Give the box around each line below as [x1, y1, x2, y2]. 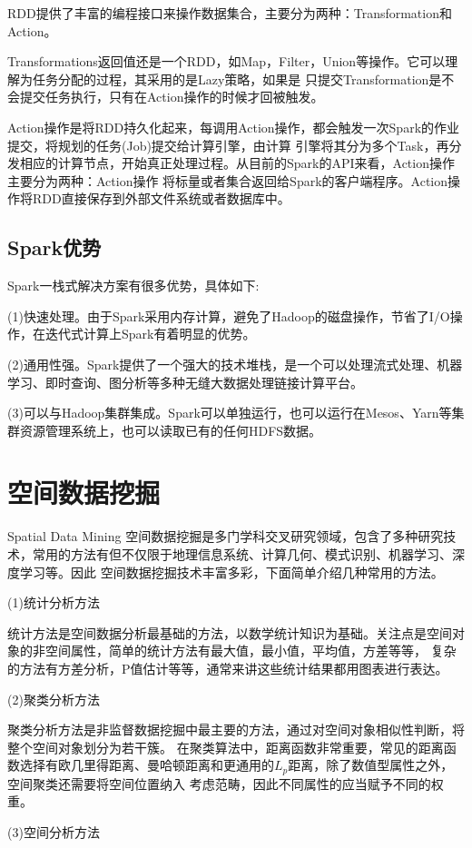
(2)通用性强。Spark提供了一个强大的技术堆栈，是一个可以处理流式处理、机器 [7, 354, 463, 373]
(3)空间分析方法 [7, 823, 100, 841]
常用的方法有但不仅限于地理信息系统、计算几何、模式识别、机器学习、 [32, 545, 452, 564]
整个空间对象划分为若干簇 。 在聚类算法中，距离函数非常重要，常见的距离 [7, 737, 444, 756]
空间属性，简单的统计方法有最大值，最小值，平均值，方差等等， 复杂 [44, 641, 457, 660]
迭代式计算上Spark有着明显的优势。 [44, 324, 256, 343]
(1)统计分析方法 [7, 593, 100, 612]
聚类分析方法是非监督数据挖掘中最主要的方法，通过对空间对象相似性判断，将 [7, 720, 465, 739]
